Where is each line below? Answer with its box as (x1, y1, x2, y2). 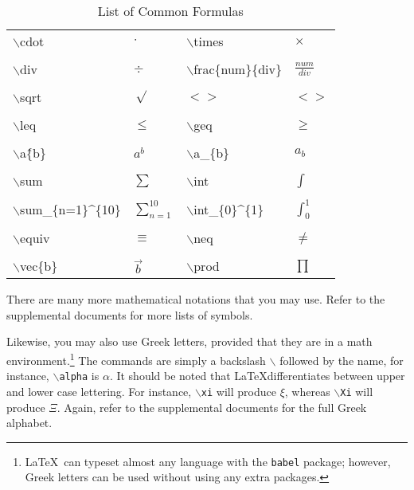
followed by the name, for (279, 351, 404, 368)
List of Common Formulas (97, 2, 244, 20)
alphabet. (6, 414, 53, 431)
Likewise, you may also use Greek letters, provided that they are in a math (6, 333, 373, 350)
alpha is (59, 367, 100, 384)
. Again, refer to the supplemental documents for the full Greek (57, 398, 367, 415)
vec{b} (20, 257, 58, 276)
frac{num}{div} (193, 60, 282, 78)
